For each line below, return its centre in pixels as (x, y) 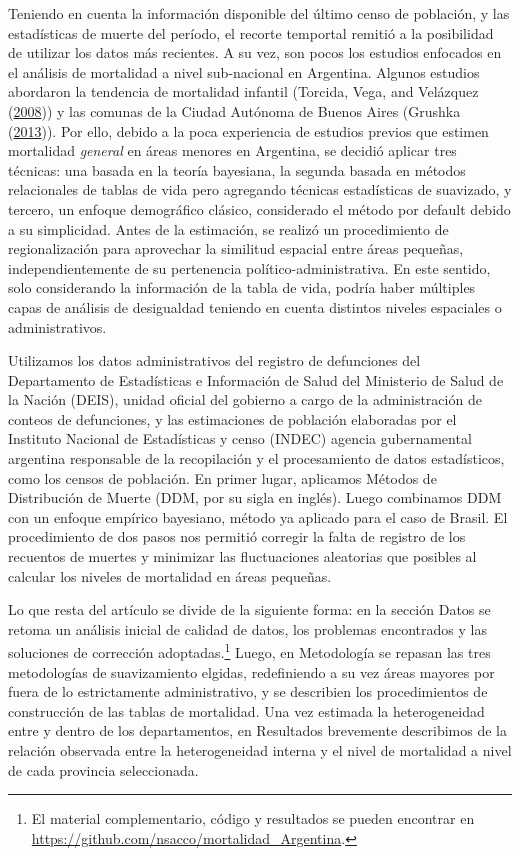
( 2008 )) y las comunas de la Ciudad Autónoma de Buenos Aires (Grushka (234, 110)
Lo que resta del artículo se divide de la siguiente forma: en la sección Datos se (249, 609)
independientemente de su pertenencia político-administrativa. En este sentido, (249, 267)
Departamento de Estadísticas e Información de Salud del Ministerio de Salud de (256, 379)
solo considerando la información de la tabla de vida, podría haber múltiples (242, 287)
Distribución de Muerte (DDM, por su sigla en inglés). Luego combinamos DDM (255, 497)
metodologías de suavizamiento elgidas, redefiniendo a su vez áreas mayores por (251, 671)
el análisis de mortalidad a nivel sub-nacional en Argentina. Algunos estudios (244, 71)
